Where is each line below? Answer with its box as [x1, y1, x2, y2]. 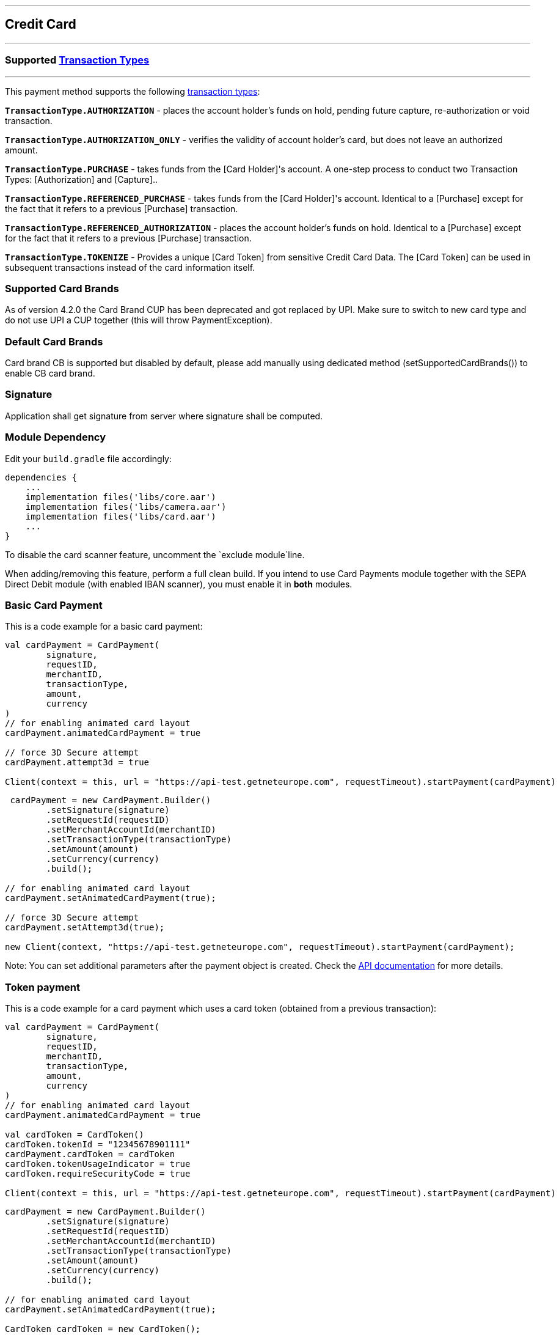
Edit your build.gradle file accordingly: [5, 453, 172, 464]
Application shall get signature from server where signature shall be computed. [5, 410, 323, 421]
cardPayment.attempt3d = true [5, 757, 150, 768]
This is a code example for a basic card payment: [5, 621, 203, 632]
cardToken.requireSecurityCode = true [5, 1169, 191, 1179]
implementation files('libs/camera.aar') [25, 501, 227, 512]
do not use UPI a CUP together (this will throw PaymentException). [5, 315, 272, 326]
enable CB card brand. [5, 368, 95, 379]
